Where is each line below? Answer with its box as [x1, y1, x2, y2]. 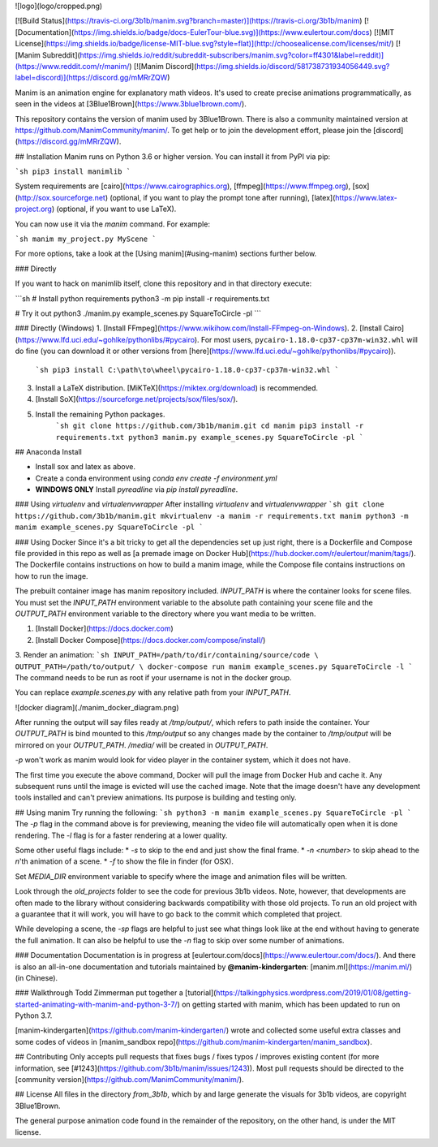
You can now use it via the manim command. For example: [15, 219, 211, 229]
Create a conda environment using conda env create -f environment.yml [35, 473, 277, 483]
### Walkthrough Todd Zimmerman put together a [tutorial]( [15, 988, 217, 998]
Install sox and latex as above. [35, 462, 135, 472]
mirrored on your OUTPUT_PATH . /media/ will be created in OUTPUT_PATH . [15, 740, 268, 750]
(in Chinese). [15, 972, 58, 982]
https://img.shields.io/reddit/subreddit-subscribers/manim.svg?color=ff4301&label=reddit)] [79, 50, 384, 60]
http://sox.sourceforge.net [17, 192, 105, 202]
